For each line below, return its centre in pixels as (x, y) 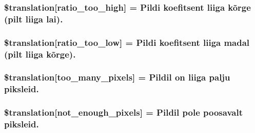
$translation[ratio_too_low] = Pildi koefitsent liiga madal (127, 42)
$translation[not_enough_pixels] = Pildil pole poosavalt (123, 112)
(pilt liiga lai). (34, 19)
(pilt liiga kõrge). (40, 54)
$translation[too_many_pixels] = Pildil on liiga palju (117, 77)
